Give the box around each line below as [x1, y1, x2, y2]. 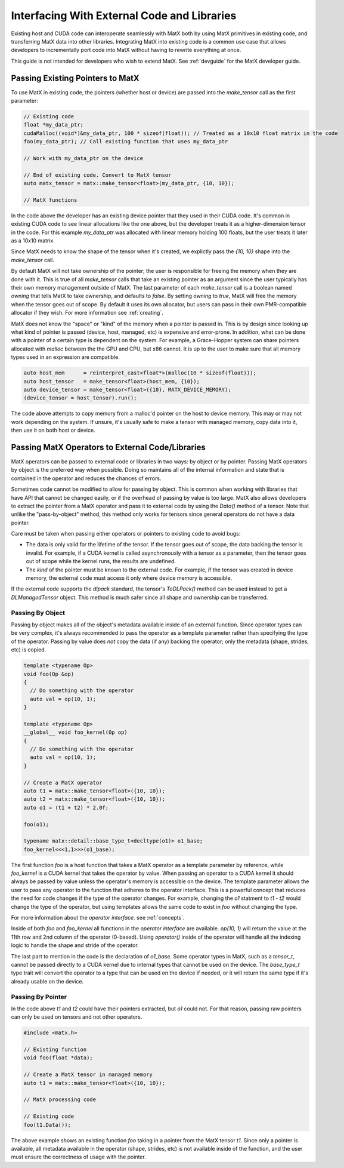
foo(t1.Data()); [23, 1121, 72, 1128]
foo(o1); [23, 821, 49, 828]
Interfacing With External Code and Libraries [11, 9, 237, 22]
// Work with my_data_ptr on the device [23, 155, 143, 161]
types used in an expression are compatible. [11, 354, 120, 361]
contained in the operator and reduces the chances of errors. [11, 475, 162, 482]
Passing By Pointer [11, 992, 67, 1001]
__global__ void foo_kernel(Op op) [23, 729, 128, 736]
